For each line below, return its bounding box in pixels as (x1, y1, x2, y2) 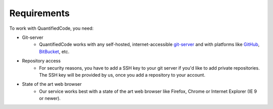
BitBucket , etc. (39, 48, 70, 54)
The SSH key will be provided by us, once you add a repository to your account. (39, 72, 206, 78)
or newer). (39, 95, 61, 101)
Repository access (22, 58, 61, 64)
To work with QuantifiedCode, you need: (9, 25, 94, 31)
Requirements (9, 8, 70, 19)
